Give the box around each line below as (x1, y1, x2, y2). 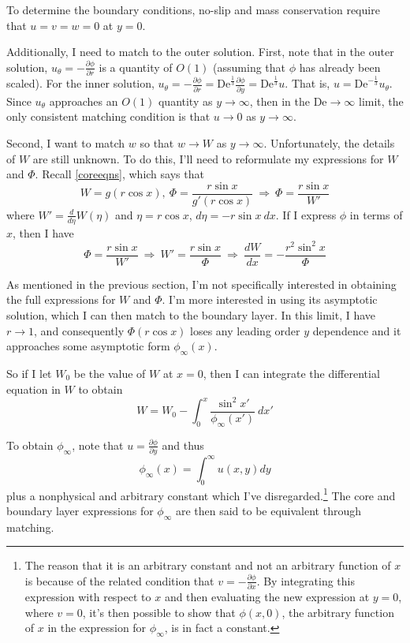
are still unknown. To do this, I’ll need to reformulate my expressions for (32, 150, 384, 166)
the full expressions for (6, 291, 116, 308)
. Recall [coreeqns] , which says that (35, 166, 204, 182)
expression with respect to (24, 589, 151, 605)
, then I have (13, 224, 74, 241)
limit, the (358, 92, 404, 109)
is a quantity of (99, 58, 173, 75)
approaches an (49, 92, 118, 109)
